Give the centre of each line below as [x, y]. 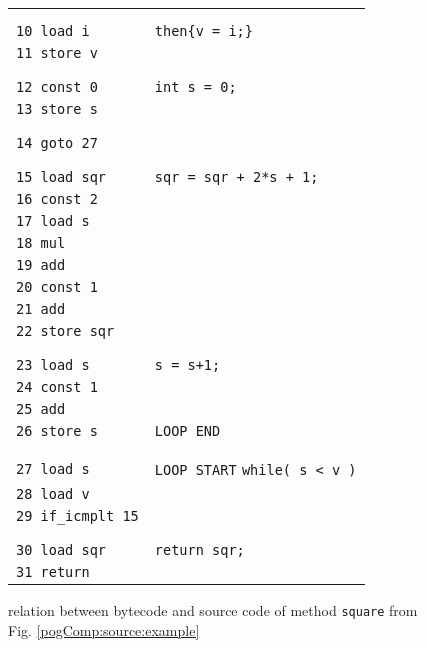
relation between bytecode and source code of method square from [213, 610]
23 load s [53, 365]
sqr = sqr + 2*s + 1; [236, 177]
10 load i [53, 31]
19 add [41, 265]
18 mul [41, 243]
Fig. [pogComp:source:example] [104, 629]
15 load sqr [61, 177]
